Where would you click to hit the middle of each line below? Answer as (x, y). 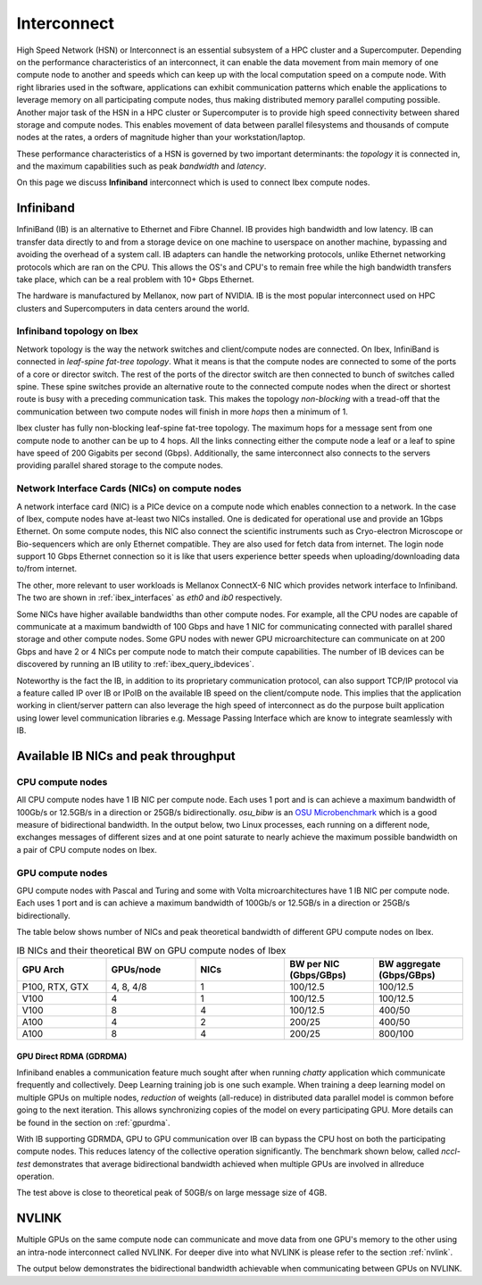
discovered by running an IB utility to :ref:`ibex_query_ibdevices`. (135, 664)
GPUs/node (136, 969)
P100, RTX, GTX (55, 987)
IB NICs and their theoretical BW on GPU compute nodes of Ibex (151, 950)
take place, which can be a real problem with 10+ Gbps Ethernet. (135, 279)
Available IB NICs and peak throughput (126, 756)
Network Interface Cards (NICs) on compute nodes (129, 488)
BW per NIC (315, 964)
